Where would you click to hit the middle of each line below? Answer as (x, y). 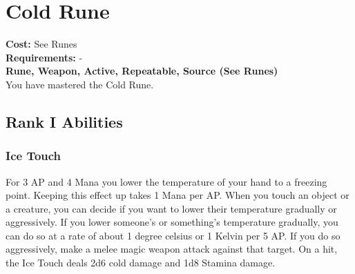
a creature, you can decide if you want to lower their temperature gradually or (171, 208)
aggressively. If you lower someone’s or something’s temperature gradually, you (172, 222)
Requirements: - (44, 57)
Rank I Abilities (64, 121)
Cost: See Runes (41, 44)
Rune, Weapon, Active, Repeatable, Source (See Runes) (142, 71)
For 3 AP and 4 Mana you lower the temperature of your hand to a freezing (166, 181)
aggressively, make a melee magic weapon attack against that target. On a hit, (172, 249)
